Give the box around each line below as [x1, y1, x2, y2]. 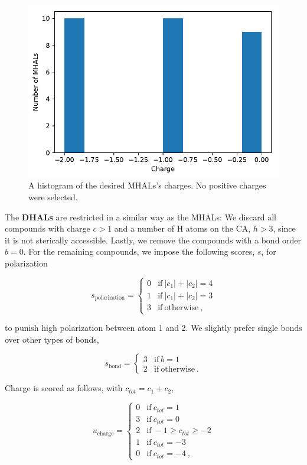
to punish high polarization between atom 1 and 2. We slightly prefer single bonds [5, 321, 302, 334]
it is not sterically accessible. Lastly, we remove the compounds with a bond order [5, 233, 302, 246]
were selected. [28, 190, 78, 203]
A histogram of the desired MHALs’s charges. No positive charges [28, 179, 266, 191]
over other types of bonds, [5, 333, 99, 345]
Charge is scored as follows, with [5, 382, 123, 394]
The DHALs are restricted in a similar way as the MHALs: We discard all [5, 210, 276, 223]
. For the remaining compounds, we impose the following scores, [23, 245, 255, 258]
